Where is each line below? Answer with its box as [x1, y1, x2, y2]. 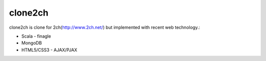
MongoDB [21, 40, 42, 46]
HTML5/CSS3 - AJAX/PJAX [21, 47, 77, 53]
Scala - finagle [21, 33, 51, 39]
